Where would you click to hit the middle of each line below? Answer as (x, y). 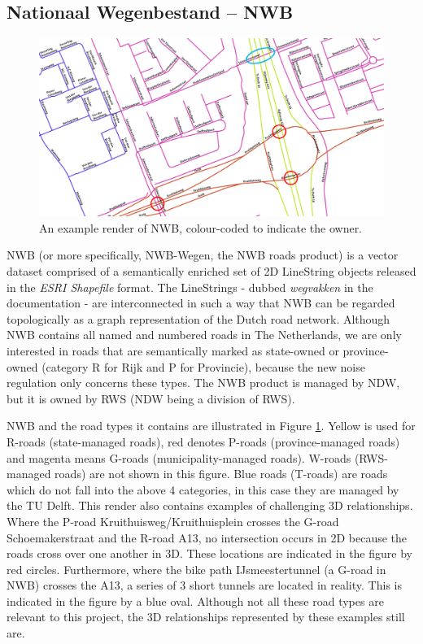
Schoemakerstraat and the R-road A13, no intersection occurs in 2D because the (207, 537)
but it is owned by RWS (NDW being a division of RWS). (151, 398)
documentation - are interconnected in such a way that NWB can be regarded (201, 303)
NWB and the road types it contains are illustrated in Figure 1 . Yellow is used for (211, 426)
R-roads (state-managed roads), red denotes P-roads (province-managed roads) (203, 441)
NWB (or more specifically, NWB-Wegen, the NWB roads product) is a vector (203, 255)
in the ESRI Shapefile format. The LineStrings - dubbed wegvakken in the (190, 287)
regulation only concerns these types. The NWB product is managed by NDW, (203, 383)
